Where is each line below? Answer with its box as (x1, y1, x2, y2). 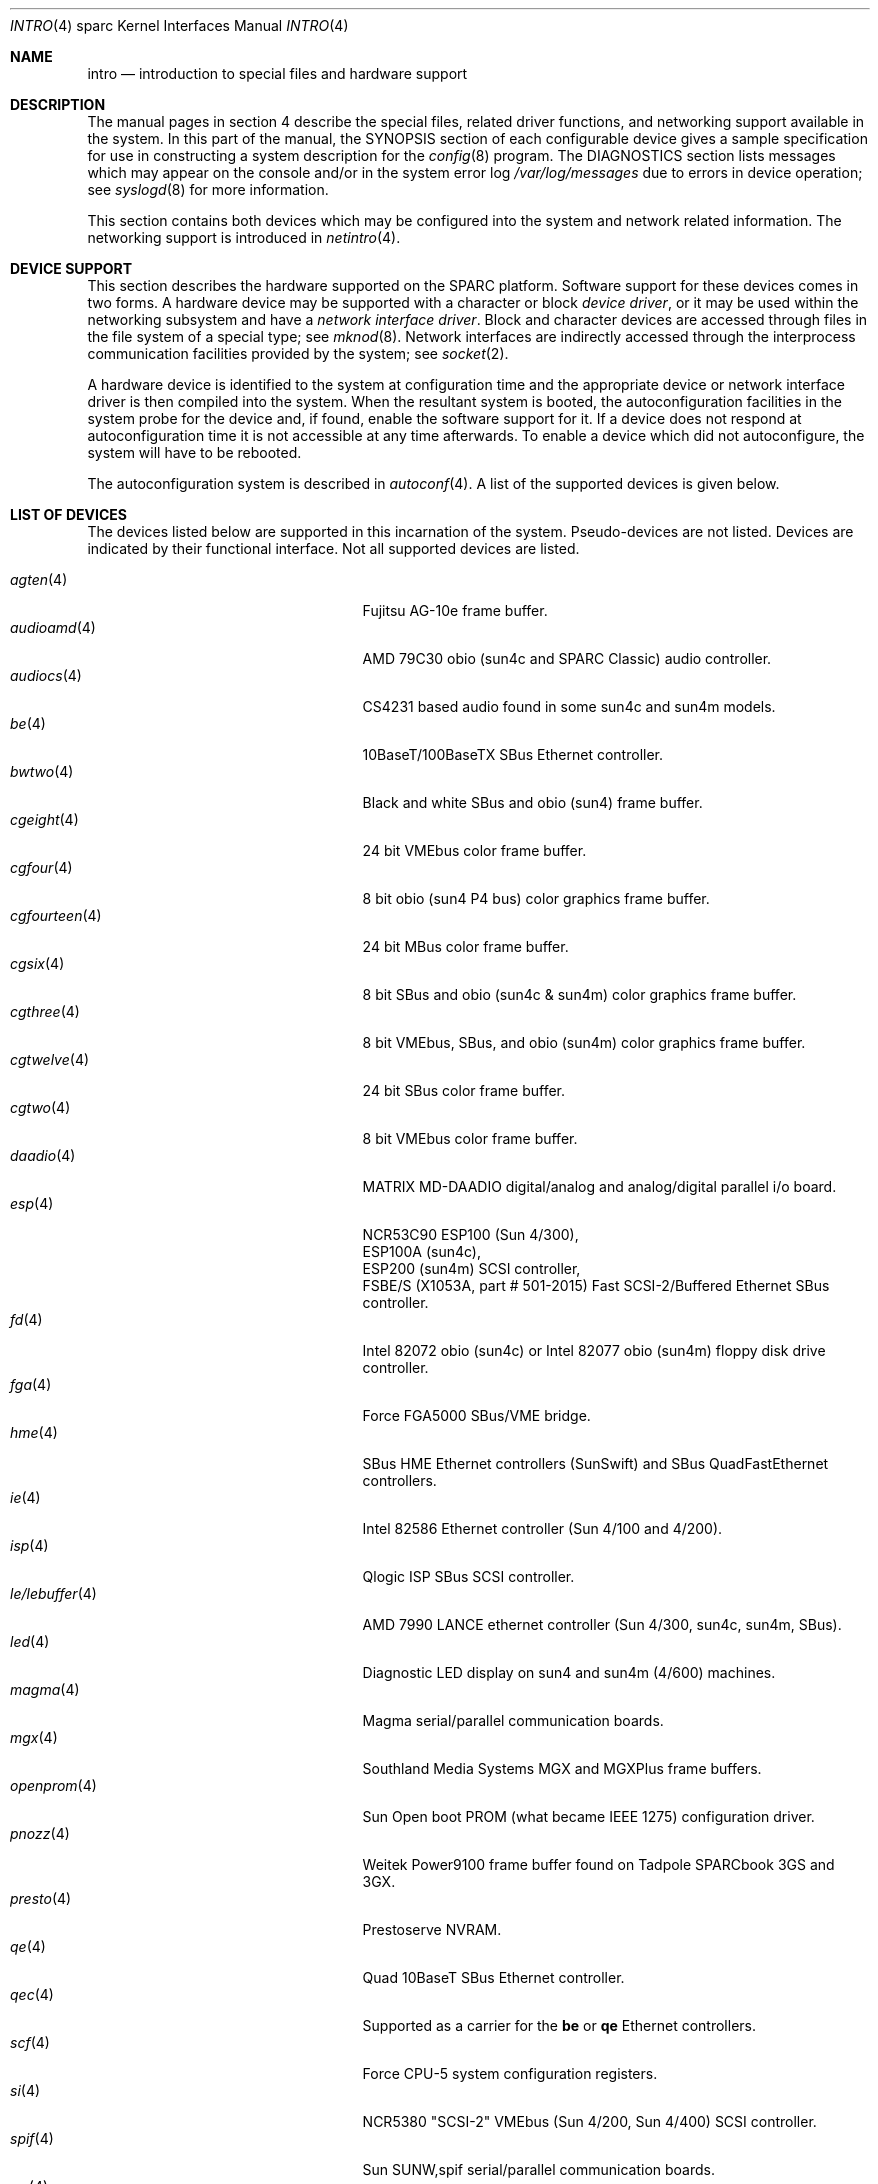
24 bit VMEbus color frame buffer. (362, 842, 587, 859)
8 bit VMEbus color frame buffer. (362, 1130, 578, 1147)
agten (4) (10, 571, 68, 588)
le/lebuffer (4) (10, 1585, 97, 1602)
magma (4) (10, 1681, 80, 1698)
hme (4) (10, 1424, 58, 1441)
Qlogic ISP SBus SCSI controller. (362, 1568, 575, 1585)
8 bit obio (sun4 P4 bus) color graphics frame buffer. (362, 890, 710, 907)
